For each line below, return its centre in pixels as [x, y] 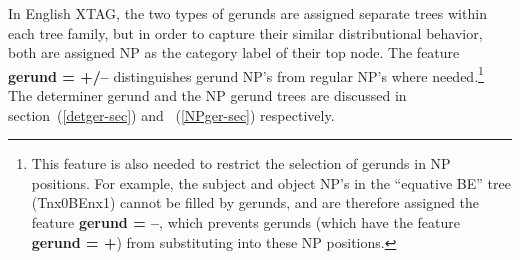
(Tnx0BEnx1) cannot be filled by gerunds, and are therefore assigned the [255, 202]
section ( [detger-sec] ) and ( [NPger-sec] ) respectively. [171, 114]
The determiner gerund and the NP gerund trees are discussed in [207, 95]
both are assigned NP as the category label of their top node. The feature [234, 52]
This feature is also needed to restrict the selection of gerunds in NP [241, 163]
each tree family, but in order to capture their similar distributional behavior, [245, 32]
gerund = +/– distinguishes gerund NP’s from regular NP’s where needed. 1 [246, 74]
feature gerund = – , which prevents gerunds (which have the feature [245, 222]
